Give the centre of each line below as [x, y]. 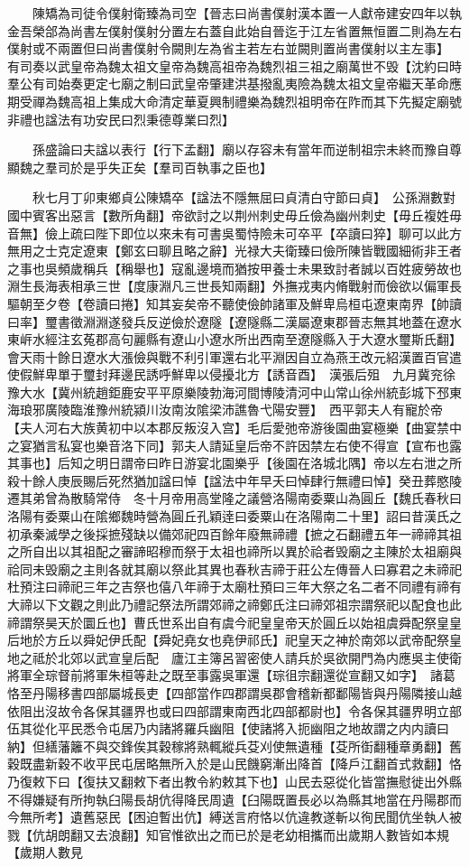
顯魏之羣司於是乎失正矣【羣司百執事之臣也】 [140, 167]
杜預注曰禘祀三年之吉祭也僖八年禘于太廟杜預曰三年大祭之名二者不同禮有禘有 [234, 587]
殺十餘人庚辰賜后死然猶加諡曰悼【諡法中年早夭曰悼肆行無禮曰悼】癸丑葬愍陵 [234, 480]
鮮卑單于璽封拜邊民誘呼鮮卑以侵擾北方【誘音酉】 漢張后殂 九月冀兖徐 [244, 374]
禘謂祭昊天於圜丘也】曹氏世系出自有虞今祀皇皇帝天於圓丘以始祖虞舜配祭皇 [228, 622]
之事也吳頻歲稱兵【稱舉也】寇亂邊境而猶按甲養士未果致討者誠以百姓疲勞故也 [234, 268]
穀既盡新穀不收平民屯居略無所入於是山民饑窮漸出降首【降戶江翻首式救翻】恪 [234, 764]
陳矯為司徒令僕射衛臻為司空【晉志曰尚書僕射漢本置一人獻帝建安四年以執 [247, 13]
